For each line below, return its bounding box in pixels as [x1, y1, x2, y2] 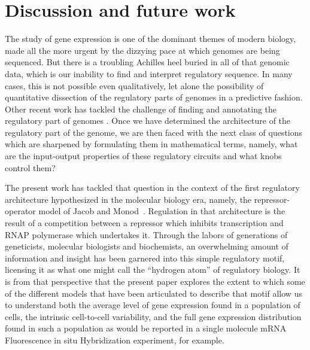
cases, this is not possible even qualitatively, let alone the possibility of [5, 79, 264, 92]
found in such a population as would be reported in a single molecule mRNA [5, 322, 287, 334]
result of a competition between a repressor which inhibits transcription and [5, 217, 284, 229]
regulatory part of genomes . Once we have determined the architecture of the [5, 114, 291, 127]
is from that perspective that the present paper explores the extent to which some [5, 275, 305, 287]
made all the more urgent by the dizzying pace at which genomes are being [5, 44, 280, 56]
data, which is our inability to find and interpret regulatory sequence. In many [5, 67, 293, 80]
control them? [5, 161, 56, 174]
